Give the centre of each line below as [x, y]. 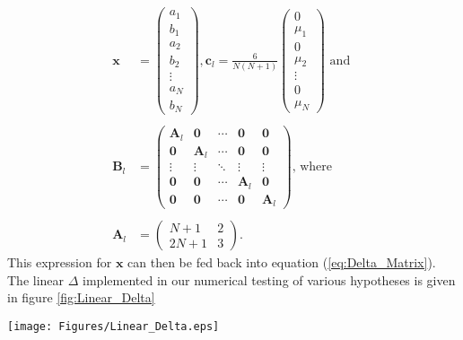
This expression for [60, 262]
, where [312, 167]
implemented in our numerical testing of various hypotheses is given [269, 279]
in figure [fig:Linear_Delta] [81, 297]
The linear [36, 279]
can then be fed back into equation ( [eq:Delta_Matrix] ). [282, 262]
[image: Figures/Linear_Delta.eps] [114, 326]
